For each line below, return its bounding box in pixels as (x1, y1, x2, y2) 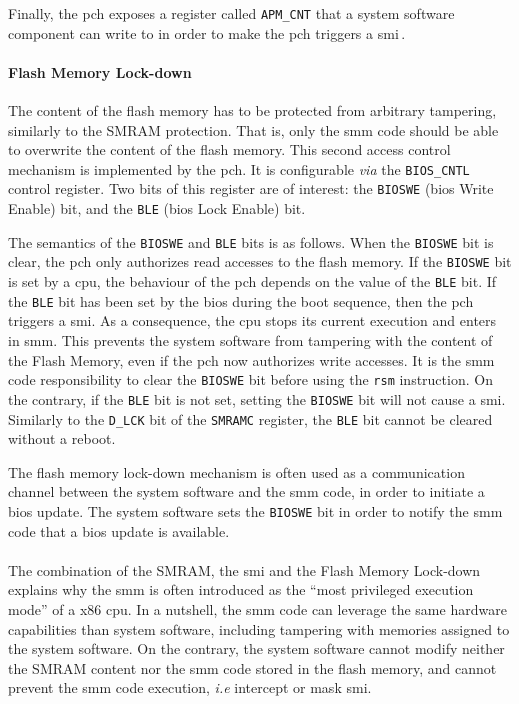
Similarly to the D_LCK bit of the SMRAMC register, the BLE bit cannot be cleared (8, 408, 493, 429)
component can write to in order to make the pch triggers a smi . (8, 22, 406, 43)
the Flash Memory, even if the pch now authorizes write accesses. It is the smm (8, 349, 495, 370)
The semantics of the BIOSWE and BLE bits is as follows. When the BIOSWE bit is (8, 231, 494, 252)
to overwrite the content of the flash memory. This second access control (8, 139, 451, 160)
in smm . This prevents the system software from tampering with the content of (8, 330, 493, 351)
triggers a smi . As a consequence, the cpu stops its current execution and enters (8, 310, 497, 331)
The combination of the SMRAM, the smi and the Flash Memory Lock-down (8, 559, 481, 580)
